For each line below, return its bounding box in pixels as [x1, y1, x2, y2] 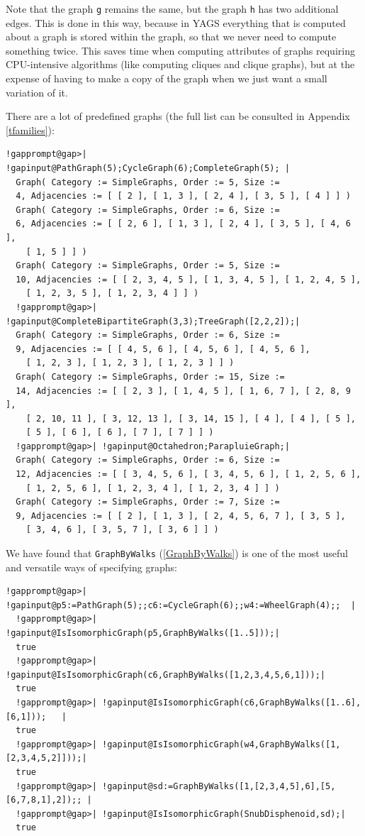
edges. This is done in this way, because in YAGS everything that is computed [6, 15, 346, 30]
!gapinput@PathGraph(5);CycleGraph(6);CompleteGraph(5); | [6, 163, 290, 173]
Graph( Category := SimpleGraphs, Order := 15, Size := [16, 371, 285, 382]
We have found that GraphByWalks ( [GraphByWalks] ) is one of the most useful [6, 546, 348, 561]
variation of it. [6, 84, 68, 99]
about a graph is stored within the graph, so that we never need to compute [6, 29, 337, 44]
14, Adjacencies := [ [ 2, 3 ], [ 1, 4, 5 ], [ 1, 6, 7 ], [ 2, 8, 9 [16, 385, 351, 396]
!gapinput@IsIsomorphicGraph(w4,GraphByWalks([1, [102, 739, 341, 749]
